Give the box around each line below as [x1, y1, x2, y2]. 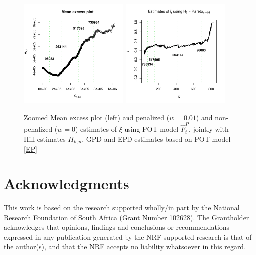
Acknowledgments [4, 173, 129, 193]
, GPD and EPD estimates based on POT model [82, 133, 231, 144]
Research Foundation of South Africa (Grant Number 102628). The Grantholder [4, 212, 249, 222]
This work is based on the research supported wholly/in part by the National [4, 202, 240, 212]
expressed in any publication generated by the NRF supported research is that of [4, 231, 252, 242]
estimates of [80, 124, 117, 134]
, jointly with [188, 124, 229, 134]
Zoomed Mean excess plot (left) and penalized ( [24, 112, 170, 122]
